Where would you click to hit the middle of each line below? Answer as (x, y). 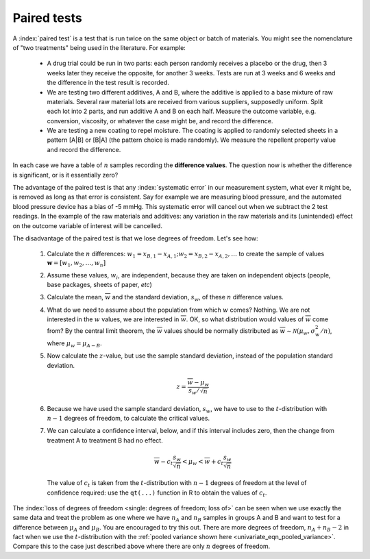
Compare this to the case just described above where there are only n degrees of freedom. (141, 546)
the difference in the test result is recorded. (108, 83)
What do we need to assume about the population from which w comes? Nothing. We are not (178, 310)
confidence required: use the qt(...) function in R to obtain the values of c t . (157, 493)
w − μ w (198, 383)
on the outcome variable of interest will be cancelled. (87, 225)
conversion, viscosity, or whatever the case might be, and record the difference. (160, 121)
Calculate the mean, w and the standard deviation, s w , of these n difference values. (165, 298)
